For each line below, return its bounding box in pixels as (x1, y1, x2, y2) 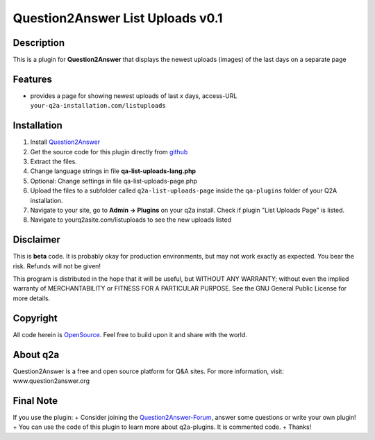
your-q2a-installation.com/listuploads (30, 101, 166, 110)
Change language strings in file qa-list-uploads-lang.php (30, 167, 197, 175)
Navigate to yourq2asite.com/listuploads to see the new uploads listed (30, 215, 232, 224)
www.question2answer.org (12, 377, 90, 385)
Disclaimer (12, 234, 60, 246)
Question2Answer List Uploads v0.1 (12, 10, 223, 26)
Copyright (12, 312, 58, 324)
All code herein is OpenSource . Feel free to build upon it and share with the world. (12, 330, 248, 339)
